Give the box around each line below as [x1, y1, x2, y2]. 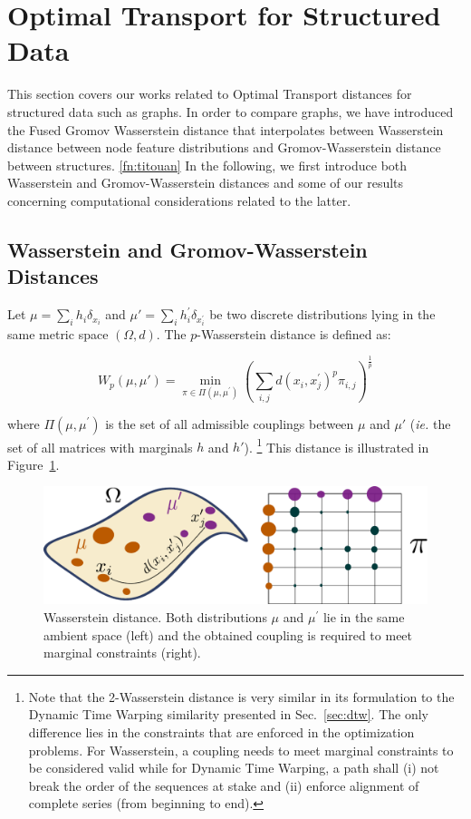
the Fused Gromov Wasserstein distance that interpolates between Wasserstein [7, 120, 444, 139]
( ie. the [409, 414, 451, 433]
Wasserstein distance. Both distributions [43, 607, 267, 626]
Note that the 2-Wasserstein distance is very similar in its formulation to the [28, 687, 455, 706]
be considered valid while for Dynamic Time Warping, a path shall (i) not [28, 758, 439, 777]
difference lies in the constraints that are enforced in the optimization [28, 722, 415, 741]
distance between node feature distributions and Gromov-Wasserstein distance [7, 138, 441, 157]
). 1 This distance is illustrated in [244, 434, 429, 456]
